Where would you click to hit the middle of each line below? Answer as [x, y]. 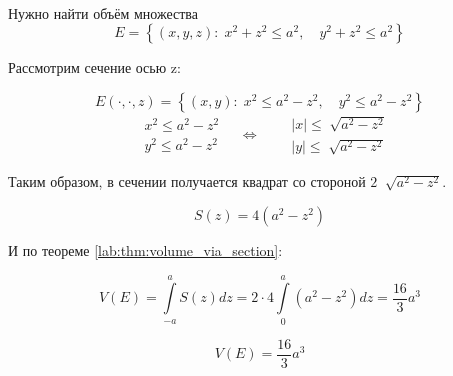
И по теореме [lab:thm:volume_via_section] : [145, 250]
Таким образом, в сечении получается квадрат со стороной [187, 181]
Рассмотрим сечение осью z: [94, 67]
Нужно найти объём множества [103, 12]
